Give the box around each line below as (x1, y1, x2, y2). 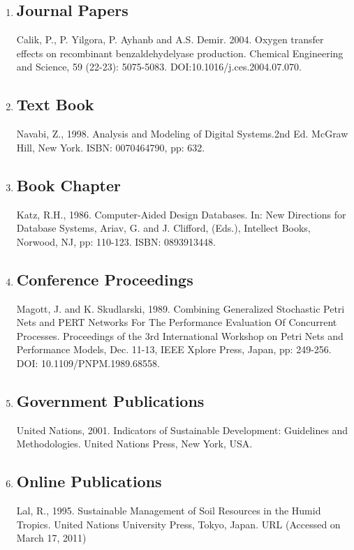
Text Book (16, 94, 94, 115)
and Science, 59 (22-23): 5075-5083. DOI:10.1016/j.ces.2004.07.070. (16, 59, 302, 74)
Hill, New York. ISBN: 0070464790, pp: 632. (16, 140, 205, 154)
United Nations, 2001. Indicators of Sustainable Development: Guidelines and (16, 422, 348, 437)
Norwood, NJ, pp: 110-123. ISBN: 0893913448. (16, 234, 216, 248)
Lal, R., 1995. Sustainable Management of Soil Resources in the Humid (16, 503, 321, 518)
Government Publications (16, 389, 205, 411)
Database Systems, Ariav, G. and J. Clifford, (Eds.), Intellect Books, (16, 221, 311, 235)
